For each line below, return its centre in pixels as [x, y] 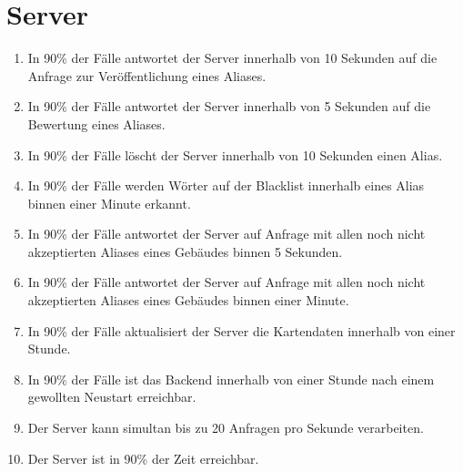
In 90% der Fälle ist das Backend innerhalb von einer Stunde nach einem [231, 379]
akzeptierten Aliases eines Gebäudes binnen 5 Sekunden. [185, 251]
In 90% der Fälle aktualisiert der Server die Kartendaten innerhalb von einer [242, 330]
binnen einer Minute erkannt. [109, 203]
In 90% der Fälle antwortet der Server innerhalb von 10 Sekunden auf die [232, 58]
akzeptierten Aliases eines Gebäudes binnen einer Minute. [188, 300]
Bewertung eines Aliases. [96, 123]
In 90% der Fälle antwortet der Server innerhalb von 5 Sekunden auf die [229, 106]
